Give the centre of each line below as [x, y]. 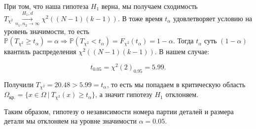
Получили [19, 84]
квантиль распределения [40, 51]
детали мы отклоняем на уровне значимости [71, 121]
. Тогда [183, 41]
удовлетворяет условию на [213, 18]
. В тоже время [140, 18]
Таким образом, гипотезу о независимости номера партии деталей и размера [119, 111]
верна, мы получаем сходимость [149, 6]
